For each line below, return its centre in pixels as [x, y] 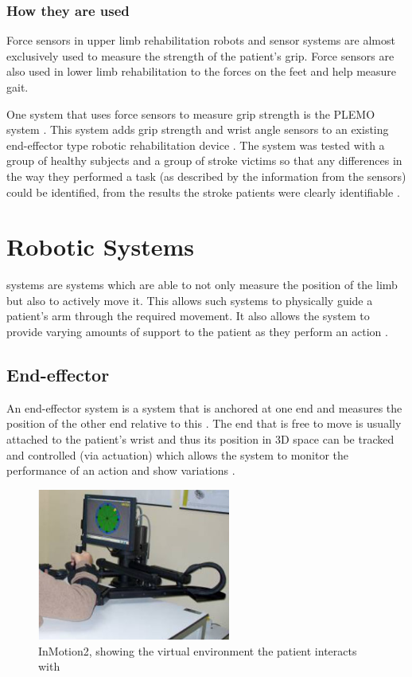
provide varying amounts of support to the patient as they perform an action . [197, 332]
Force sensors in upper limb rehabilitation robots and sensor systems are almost [201, 40]
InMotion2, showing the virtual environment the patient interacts [198, 650]
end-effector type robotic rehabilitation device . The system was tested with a [196, 145]
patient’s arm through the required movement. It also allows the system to [188, 316]
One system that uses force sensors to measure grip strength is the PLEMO [191, 113]
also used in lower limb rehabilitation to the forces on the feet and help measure [202, 71]
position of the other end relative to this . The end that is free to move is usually [204, 423]
